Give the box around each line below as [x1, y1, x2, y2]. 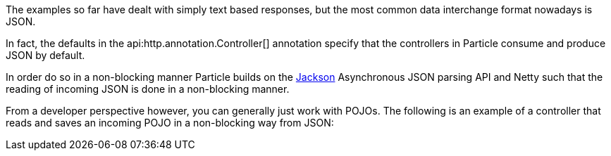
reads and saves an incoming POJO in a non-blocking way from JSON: [6, 117, 334, 129]
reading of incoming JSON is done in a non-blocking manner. [6, 83, 290, 95]
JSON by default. [6, 49, 85, 61]
